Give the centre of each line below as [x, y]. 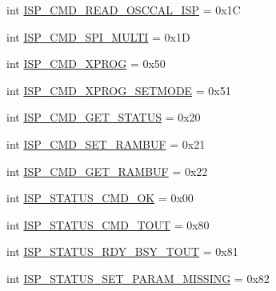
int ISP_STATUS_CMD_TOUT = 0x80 [108, 224]
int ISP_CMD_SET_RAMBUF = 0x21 [106, 144]
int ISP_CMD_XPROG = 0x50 [86, 64]
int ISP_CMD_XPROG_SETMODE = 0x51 [119, 90]
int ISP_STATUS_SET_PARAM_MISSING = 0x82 [138, 278]
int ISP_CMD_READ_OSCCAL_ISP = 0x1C [124, 10]
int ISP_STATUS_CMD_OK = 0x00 [100, 198]
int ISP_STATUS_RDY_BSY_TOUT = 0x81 [122, 251]
